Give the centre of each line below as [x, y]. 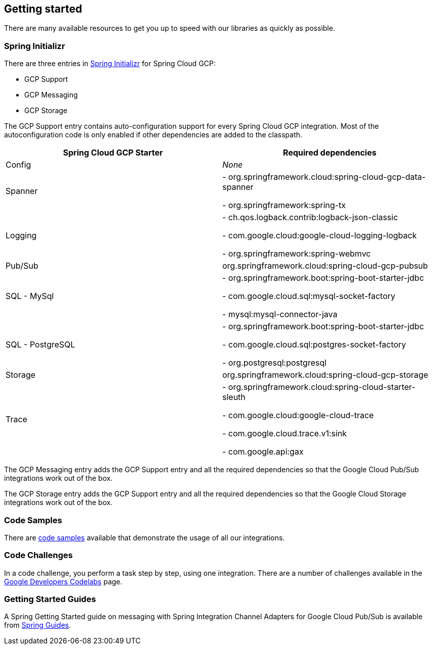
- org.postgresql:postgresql [275, 363]
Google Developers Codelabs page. [63, 581]
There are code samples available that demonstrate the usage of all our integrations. [145, 537]
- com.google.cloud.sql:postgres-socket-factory [314, 345]
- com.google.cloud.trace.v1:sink [285, 434]
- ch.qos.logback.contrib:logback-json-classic [310, 217]
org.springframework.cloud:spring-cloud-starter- [322, 387]
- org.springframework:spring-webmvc [297, 254]
